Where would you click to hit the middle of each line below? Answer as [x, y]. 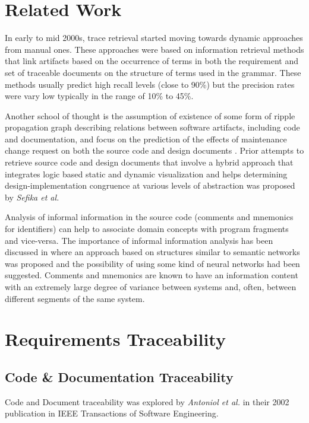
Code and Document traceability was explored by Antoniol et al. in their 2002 [147, 401]
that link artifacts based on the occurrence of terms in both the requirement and [152, 61]
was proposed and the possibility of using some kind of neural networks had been [152, 263]
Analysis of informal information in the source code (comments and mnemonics [149, 217]
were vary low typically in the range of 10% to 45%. [99, 96]
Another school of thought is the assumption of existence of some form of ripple [150, 115]
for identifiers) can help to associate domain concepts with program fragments [147, 229]
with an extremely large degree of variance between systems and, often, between [151, 287]
